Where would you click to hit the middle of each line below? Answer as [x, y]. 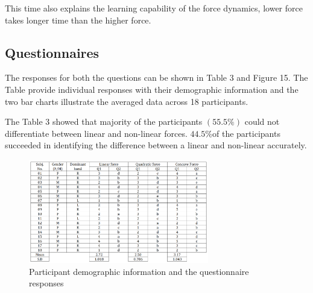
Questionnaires [52, 52]
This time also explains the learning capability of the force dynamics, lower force [154, 8]
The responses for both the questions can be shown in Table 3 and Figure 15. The [156, 77]
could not [262, 121]
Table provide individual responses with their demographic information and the [152, 89]
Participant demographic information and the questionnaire [139, 271]
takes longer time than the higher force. [78, 20]
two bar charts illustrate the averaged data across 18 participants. [127, 101]
